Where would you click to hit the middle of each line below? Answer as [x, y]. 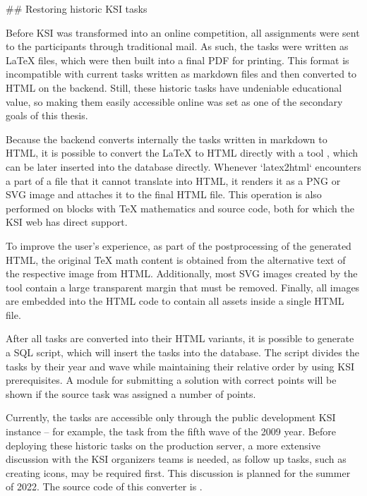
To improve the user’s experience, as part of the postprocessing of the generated [179, 245]
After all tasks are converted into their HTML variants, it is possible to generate [180, 338]
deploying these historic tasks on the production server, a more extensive [163, 445]
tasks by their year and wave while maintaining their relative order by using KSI [180, 366]
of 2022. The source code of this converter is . [104, 486]
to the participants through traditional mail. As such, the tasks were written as [177, 46]
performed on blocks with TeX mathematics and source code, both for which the [180, 208]
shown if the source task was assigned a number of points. [131, 393]
